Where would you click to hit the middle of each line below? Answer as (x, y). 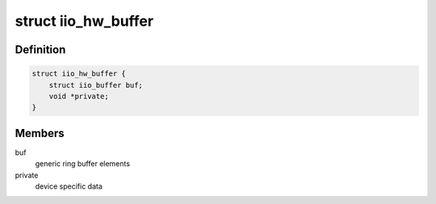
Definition (40, 50)
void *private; (79, 96)
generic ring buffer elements (83, 164)
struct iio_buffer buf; (96, 85)
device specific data (69, 186)
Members (40, 133)
